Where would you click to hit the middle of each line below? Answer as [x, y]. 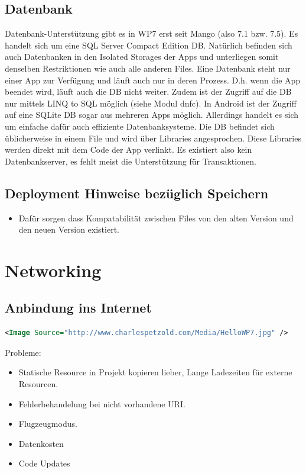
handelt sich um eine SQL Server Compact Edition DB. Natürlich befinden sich [149, 45]
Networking [53, 270]
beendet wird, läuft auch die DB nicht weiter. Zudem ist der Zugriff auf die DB [148, 91]
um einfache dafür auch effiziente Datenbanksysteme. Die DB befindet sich [140, 126]
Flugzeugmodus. [48, 424]
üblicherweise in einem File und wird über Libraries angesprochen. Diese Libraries [153, 138]
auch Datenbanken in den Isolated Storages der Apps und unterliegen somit [142, 57]
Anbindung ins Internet [78, 308]
